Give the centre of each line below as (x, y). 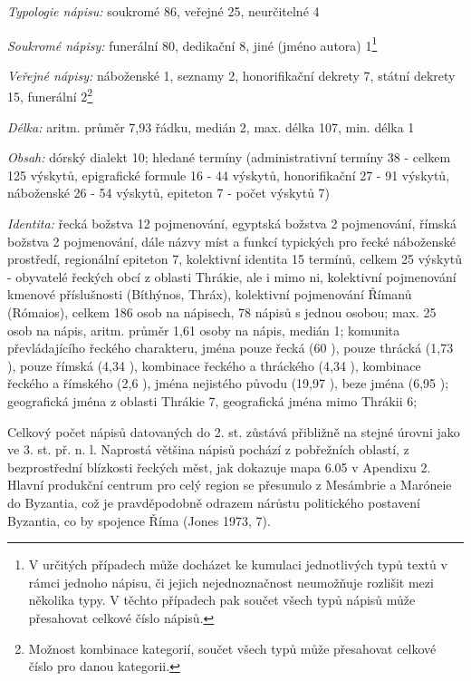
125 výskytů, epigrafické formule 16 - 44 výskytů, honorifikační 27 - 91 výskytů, (229, 175)
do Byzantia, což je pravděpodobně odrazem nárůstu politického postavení (214, 502)
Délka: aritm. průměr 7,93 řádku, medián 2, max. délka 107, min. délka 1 (211, 126)
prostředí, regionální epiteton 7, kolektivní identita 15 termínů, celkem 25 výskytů (235, 259)
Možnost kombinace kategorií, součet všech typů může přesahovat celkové (232, 648)
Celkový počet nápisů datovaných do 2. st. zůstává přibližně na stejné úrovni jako (234, 431)
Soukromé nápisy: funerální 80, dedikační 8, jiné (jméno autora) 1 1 (192, 44)
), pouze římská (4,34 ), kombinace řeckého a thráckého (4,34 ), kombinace (214, 365)
